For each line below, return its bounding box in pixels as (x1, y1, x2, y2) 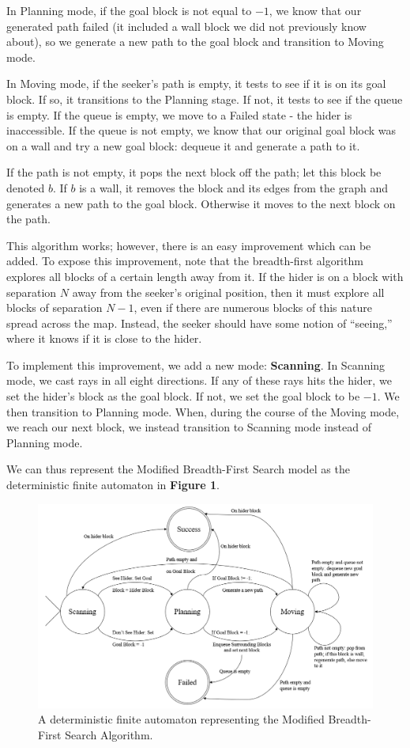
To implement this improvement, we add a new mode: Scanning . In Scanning (6, 356, 386, 373)
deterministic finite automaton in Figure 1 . (6, 477, 220, 493)
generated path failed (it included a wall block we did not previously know (6, 17, 367, 34)
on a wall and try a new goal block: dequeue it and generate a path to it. (6, 137, 360, 154)
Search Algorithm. (65, 726, 153, 742)
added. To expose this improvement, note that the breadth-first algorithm (6, 252, 363, 269)
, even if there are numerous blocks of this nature (134, 299, 372, 316)
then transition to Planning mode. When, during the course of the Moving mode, (6, 403, 400, 420)
